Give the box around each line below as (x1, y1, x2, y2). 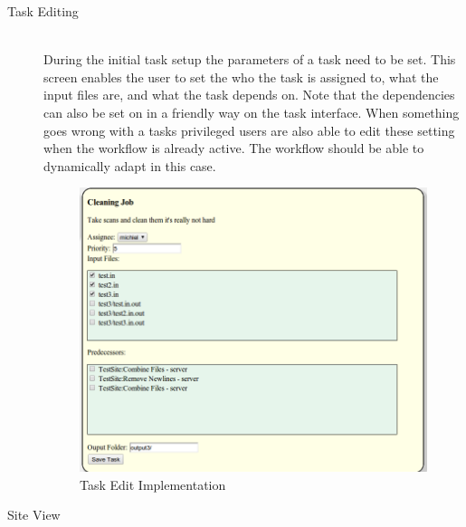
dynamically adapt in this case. (43, 156, 216, 175)
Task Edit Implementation (80, 474, 226, 493)
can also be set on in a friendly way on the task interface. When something (43, 102, 460, 121)
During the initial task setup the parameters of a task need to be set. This (43, 50, 456, 69)
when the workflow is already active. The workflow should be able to (43, 139, 424, 158)
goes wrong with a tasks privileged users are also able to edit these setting (43, 120, 455, 139)
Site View (7, 505, 61, 524)
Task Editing (7, 2, 79, 20)
